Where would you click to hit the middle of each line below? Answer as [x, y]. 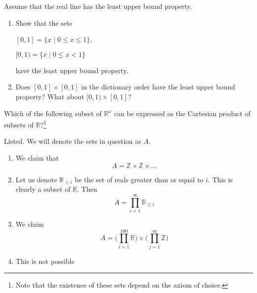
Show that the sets [44, 22]
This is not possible [45, 261]
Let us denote [36, 179]
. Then [87, 189]
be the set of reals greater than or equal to [139, 179]
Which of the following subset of [53, 113]
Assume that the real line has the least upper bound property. [98, 6]
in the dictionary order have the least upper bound [158, 87]
